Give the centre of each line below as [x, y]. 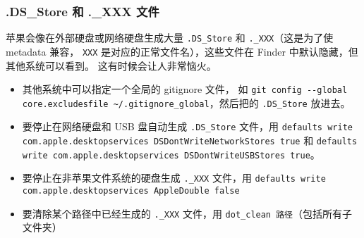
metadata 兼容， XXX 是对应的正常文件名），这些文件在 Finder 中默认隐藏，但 [182, 51]
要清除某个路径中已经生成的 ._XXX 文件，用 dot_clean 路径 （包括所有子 [187, 213]
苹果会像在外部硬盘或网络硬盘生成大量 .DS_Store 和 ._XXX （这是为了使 [170, 38]
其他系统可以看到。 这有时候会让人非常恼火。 [111, 65]
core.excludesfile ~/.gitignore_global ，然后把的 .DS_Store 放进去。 [186, 102]
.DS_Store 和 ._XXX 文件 [83, 11]
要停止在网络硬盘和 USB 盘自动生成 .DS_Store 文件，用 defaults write [187, 126]
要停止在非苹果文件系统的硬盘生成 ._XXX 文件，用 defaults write [174, 178]
